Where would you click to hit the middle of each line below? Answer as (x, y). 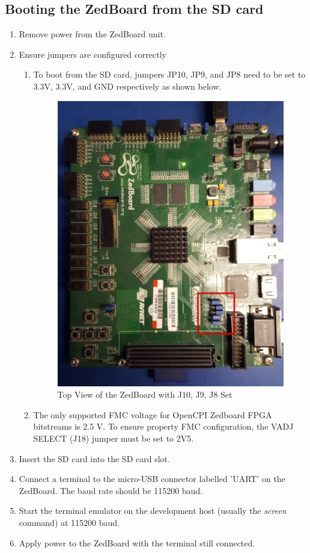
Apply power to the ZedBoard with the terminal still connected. (137, 542)
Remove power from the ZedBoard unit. (92, 34)
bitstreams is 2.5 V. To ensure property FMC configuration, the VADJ (163, 426)
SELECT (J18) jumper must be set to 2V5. (114, 438)
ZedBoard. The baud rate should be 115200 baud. (111, 490)
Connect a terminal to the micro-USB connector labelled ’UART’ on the (152, 479)
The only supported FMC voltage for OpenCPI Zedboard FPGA (153, 414)
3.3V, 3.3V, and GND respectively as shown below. (127, 86)
